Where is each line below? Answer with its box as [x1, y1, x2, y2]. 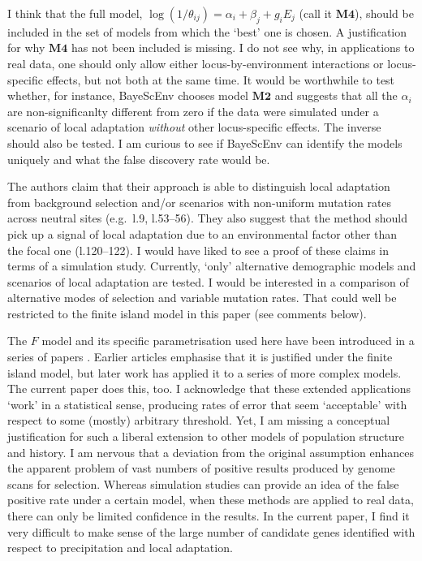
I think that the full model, [7, 5, 143, 21]
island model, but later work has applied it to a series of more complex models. [7, 364, 402, 381]
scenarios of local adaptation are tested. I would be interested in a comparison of [7, 273, 409, 290]
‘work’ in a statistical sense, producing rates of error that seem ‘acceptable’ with [7, 395, 407, 412]
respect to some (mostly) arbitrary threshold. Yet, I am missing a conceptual [7, 412, 390, 429]
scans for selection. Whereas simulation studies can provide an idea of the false [7, 475, 399, 492]
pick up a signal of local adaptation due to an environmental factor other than [7, 225, 398, 242]
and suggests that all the [274, 87, 398, 104]
